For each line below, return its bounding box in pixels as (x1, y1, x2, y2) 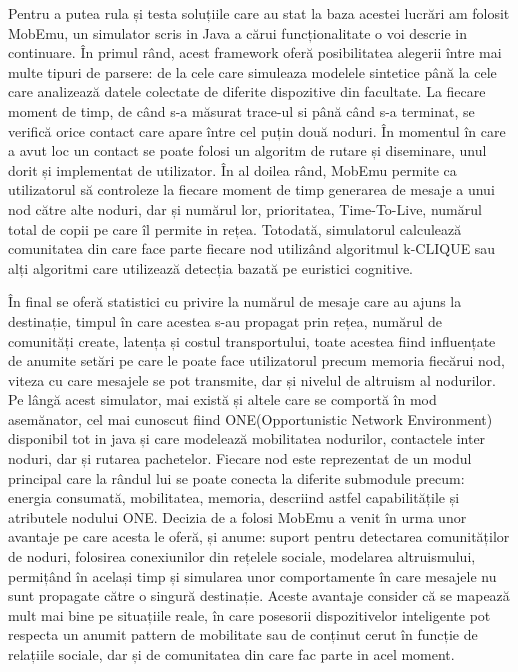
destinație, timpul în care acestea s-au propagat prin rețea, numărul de (8, 310, 443, 331)
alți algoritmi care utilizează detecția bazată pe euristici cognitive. (8, 257, 414, 278)
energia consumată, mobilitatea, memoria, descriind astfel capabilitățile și (8, 487, 460, 508)
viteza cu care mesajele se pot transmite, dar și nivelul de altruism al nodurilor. (8, 369, 496, 390)
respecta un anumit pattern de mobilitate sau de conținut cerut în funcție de (8, 624, 478, 645)
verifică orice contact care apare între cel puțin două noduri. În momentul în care (8, 120, 506, 141)
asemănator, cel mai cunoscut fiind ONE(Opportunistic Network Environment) (8, 408, 493, 429)
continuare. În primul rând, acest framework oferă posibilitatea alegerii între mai (8, 42, 502, 63)
